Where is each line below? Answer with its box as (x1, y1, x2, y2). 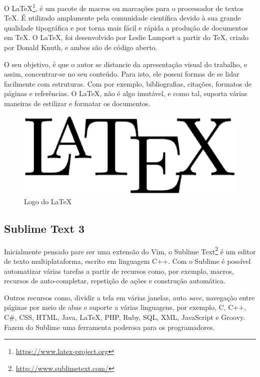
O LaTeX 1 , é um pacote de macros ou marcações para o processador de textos (4, 2, 244, 13)
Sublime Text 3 (4, 220, 84, 236)
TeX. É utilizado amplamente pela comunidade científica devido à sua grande (4, 13, 241, 23)
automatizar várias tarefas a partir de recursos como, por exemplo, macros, (4, 265, 234, 276)
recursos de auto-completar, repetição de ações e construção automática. (4, 275, 226, 286)
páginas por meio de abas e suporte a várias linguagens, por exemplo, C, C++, (4, 302, 246, 312)
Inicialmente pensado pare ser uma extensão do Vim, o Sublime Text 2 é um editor (4, 244, 256, 256)
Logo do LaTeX (24, 196, 72, 206)
